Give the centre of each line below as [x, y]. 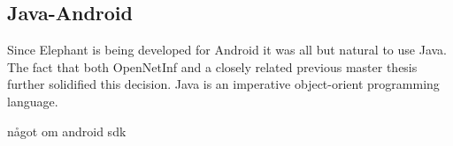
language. [33, 101]
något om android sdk [67, 131]
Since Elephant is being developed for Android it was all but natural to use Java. [227, 50]
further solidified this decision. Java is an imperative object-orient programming [223, 84]
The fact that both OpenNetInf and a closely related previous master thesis [212, 66]
